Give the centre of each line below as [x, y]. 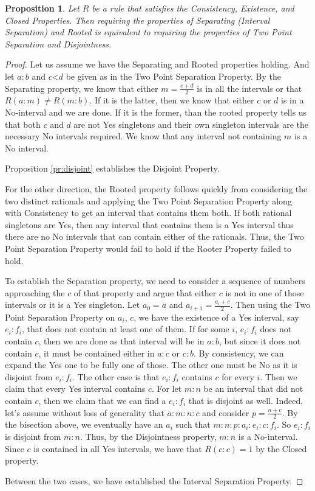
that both [23, 124]
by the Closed [281, 448]
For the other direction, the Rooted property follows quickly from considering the [156, 188]
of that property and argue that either [145, 292]
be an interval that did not [253, 388]
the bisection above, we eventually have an [84, 424]
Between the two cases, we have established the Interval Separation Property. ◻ [154, 480]
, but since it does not [260, 340]
